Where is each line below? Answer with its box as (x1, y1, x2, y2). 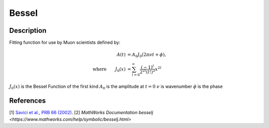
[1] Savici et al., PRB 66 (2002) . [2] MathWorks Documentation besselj (9, 109, 153, 115)
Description (9, 26, 47, 35)
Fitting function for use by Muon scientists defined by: (9, 40, 121, 46)
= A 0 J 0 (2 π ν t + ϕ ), (127, 52, 166, 59)
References (9, 96, 46, 105)
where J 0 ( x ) (92, 66, 126, 73)
